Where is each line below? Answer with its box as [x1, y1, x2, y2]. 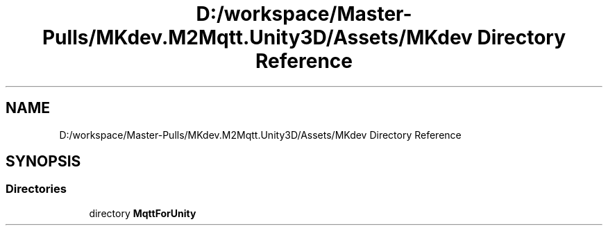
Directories [6, 182, 67, 196]
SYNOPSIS [6, 153, 81, 171]
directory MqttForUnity [89, 207, 196, 219]
